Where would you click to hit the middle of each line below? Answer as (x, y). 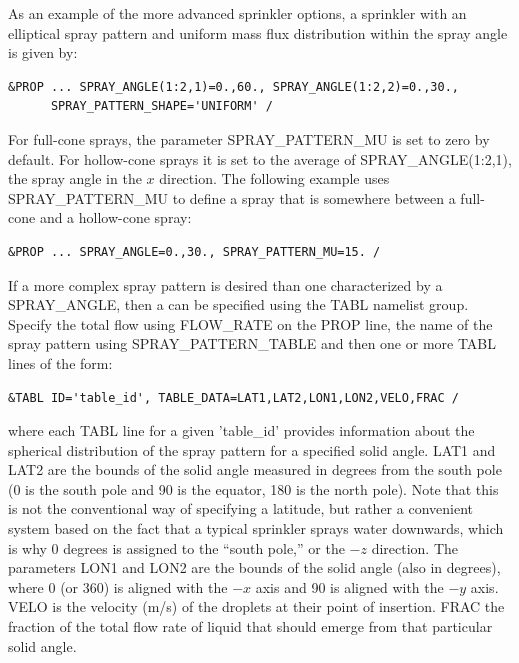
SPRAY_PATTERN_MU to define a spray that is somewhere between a (232, 197)
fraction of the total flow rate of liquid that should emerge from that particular (250, 626)
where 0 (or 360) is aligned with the (118, 586)
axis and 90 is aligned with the (349, 586)
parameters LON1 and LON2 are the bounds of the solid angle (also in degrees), (254, 567)
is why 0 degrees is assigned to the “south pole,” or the (176, 547)
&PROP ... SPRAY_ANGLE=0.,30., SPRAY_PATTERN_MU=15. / (194, 251)
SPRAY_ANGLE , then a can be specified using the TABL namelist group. (238, 304)
